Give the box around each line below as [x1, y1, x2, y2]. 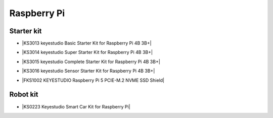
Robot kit [9, 90, 38, 99]
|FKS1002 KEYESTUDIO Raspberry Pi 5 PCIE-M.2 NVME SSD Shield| [22, 77, 164, 83]
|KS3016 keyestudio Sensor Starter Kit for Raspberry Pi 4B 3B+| [22, 68, 155, 74]
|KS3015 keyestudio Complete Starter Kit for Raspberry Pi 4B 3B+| [22, 58, 160, 65]
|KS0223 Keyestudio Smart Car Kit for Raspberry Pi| [22, 103, 131, 109]
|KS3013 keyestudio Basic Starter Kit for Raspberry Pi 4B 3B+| [22, 40, 152, 46]
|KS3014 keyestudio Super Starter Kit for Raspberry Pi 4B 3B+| [22, 49, 153, 55]
